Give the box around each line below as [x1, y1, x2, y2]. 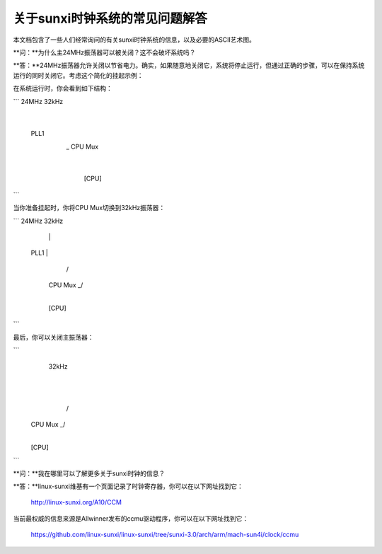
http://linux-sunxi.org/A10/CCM [30, 498, 122, 507]
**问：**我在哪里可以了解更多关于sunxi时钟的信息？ [13, 469, 166, 478]
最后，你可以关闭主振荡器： [13, 333, 94, 341]
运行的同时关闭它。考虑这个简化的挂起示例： [13, 71, 144, 79]
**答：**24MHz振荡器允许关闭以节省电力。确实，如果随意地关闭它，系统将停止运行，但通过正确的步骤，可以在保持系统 [13, 61, 365, 70]
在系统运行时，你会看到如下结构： [13, 84, 112, 93]
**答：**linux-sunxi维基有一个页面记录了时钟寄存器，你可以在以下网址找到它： [13, 482, 244, 491]
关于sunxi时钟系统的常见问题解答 [13, 11, 208, 26]
